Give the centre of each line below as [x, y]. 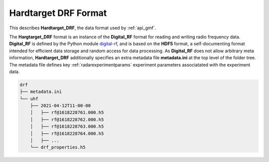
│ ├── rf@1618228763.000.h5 [67, 126]
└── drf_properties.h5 [58, 147]
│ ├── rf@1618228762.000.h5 [67, 120]
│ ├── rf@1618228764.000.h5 [67, 133]
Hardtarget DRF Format [58, 13]
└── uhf [29, 99]
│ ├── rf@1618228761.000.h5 [67, 113]
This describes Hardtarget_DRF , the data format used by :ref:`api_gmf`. [83, 28]
